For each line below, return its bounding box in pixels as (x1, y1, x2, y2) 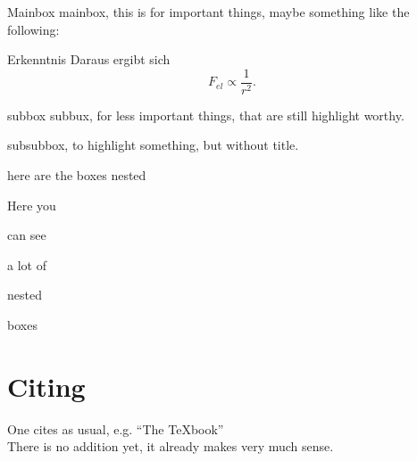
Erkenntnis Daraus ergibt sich (7, 50, 171, 69)
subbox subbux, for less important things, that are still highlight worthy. (7, 105, 404, 124)
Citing (7, 367, 86, 404)
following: (7, 20, 60, 38)
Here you (7, 195, 56, 214)
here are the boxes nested (7, 166, 146, 185)
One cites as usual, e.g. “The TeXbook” (7, 419, 224, 438)
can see (7, 226, 46, 244)
